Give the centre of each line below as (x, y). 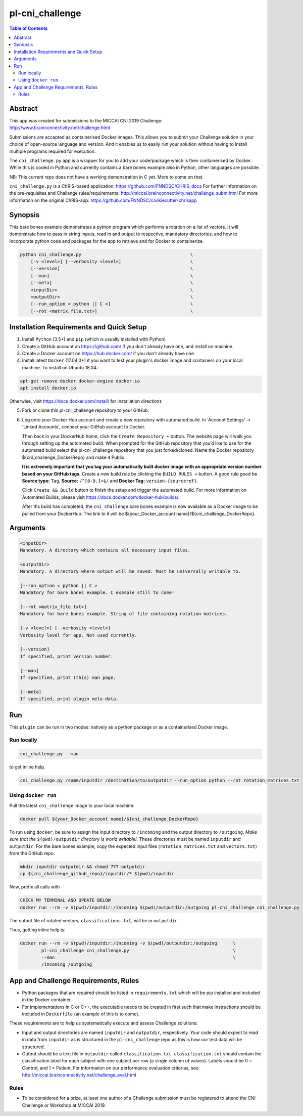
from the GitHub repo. (32, 853)
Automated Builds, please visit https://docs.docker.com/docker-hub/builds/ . (101, 497)
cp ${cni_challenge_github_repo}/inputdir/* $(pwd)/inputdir (97, 874)
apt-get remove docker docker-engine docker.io (80, 381)
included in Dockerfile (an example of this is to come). (81, 1014)
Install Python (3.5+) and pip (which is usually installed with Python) (94, 339)
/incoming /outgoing (67, 964)
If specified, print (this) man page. (68, 677)
